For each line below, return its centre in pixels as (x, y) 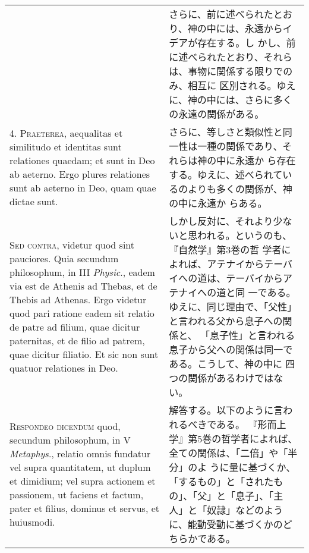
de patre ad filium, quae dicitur (75, 327)
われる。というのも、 (245, 235)
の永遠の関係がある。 (217, 114)
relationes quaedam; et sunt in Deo (82, 160)
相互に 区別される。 (232, 85)
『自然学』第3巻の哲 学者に (230, 249)
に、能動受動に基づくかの (226, 524)
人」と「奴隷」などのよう (226, 510)
